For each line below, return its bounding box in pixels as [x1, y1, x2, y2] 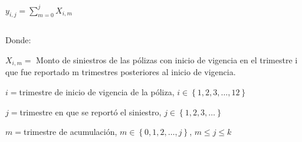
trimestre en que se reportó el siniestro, [19, 105, 162, 118]
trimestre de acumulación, [23, 125, 117, 138]
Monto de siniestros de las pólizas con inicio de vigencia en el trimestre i [36, 53, 298, 66]
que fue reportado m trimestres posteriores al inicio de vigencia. [5, 66, 236, 78]
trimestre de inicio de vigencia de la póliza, [19, 85, 175, 98]
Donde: [5, 34, 31, 46]
